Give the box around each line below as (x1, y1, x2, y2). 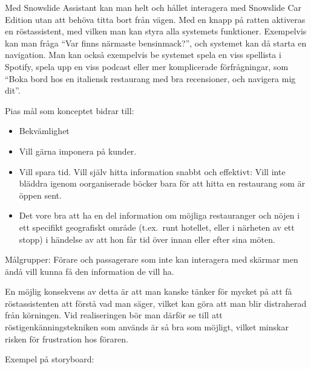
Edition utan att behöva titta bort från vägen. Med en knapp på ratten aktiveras (5, 13, 306, 25)
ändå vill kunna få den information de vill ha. (5, 265, 174, 277)
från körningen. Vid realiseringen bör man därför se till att (5, 309, 223, 321)
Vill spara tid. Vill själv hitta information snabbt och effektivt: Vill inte (19, 165, 286, 178)
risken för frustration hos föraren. (5, 332, 128, 345)
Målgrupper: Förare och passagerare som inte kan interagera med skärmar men (5, 253, 298, 266)
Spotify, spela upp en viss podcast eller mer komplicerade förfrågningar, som (5, 60, 289, 72)
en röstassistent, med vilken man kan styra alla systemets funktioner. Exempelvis (5, 25, 307, 37)
